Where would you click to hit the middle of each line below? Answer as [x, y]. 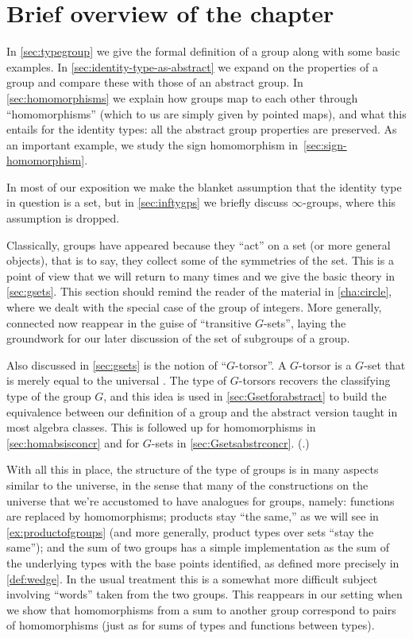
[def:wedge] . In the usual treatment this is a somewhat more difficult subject [192, 578]
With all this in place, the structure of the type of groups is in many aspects [193, 469]
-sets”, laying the [305, 322]
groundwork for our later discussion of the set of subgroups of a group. [178, 338]
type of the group [49, 396]
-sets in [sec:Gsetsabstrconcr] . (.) [230, 442]
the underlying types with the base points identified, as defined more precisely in [203, 562]
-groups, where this [349, 202]
